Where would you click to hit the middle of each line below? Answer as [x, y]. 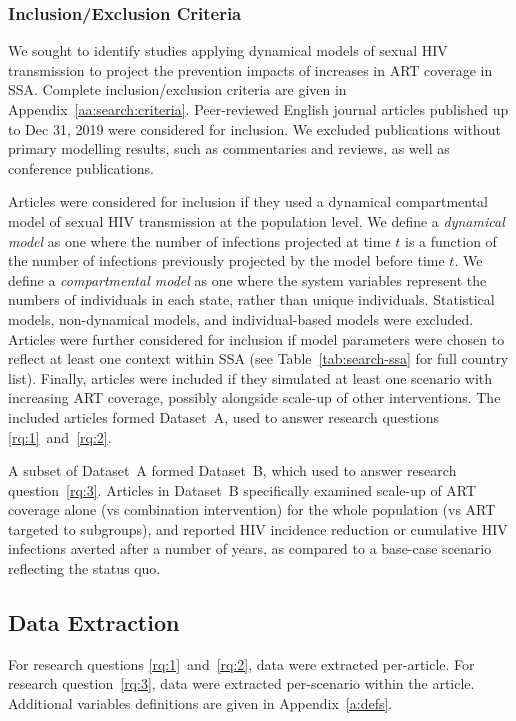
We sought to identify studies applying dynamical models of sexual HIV [228, 50]
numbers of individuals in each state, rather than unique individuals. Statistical [251, 299]
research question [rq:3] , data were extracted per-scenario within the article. [241, 683]
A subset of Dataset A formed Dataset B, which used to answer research [232, 470]
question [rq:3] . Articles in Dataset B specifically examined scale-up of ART [242, 489]
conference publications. [81, 167]
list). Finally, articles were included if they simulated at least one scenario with [250, 377]
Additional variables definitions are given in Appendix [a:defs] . [200, 703]
